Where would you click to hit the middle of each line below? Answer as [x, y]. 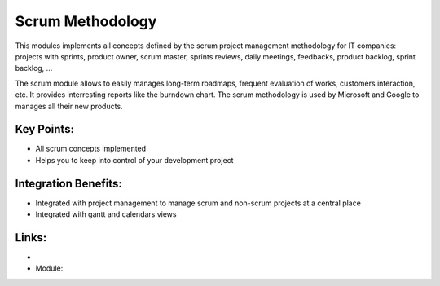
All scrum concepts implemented [91, 149]
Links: [31, 238]
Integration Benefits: [68, 183]
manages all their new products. [69, 106]
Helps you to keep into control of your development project [134, 160]
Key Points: [45, 129]
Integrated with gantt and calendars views [106, 214]
